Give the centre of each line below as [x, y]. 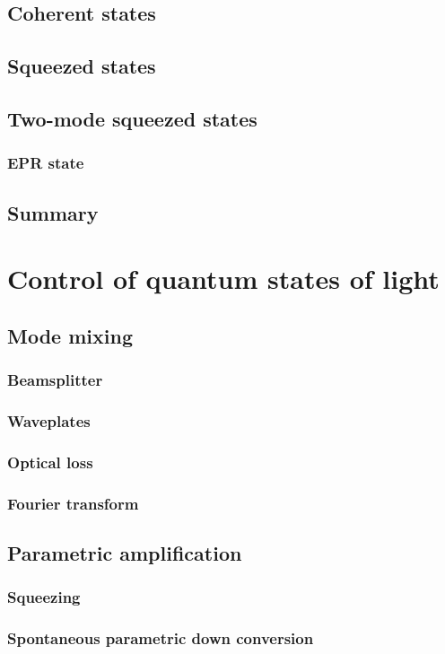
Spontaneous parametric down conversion [161, 638]
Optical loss [50, 462]
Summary [53, 212]
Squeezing [44, 597]
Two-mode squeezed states [132, 118]
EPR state [46, 163]
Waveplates [49, 420]
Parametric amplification [125, 552]
